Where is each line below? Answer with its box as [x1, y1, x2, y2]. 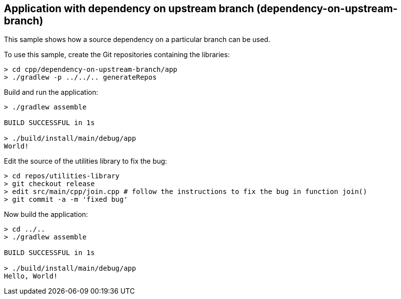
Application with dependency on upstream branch [4, 2, 254, 15]
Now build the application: [4, 210, 88, 219]
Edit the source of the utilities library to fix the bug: [4, 157, 167, 166]
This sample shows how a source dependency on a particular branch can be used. [4, 35, 270, 44]
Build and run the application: [4, 88, 98, 97]
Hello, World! [4, 272, 58, 280]
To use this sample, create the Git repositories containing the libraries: [4, 50, 230, 59]
